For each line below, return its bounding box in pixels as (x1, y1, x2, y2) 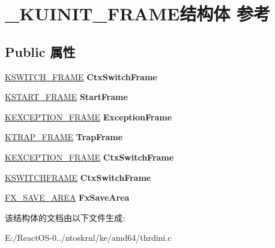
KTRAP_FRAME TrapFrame (5, 131, 123, 143)
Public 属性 (5, 42, 76, 61)
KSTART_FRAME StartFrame (5, 90, 128, 103)
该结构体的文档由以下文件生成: (5, 211, 125, 223)
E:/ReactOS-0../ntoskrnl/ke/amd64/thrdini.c (5, 231, 172, 244)
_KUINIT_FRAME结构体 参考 (5, 1, 270, 26)
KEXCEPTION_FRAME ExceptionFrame (5, 110, 172, 123)
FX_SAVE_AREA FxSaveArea (5, 191, 130, 204)
